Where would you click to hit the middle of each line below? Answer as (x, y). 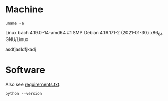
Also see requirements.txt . (33, 84)
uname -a (15, 23)
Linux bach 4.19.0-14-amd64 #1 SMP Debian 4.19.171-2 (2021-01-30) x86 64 (84, 33)
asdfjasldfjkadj (21, 49)
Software (25, 70)
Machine (24, 9)
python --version (24, 93)
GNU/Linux (17, 39)
